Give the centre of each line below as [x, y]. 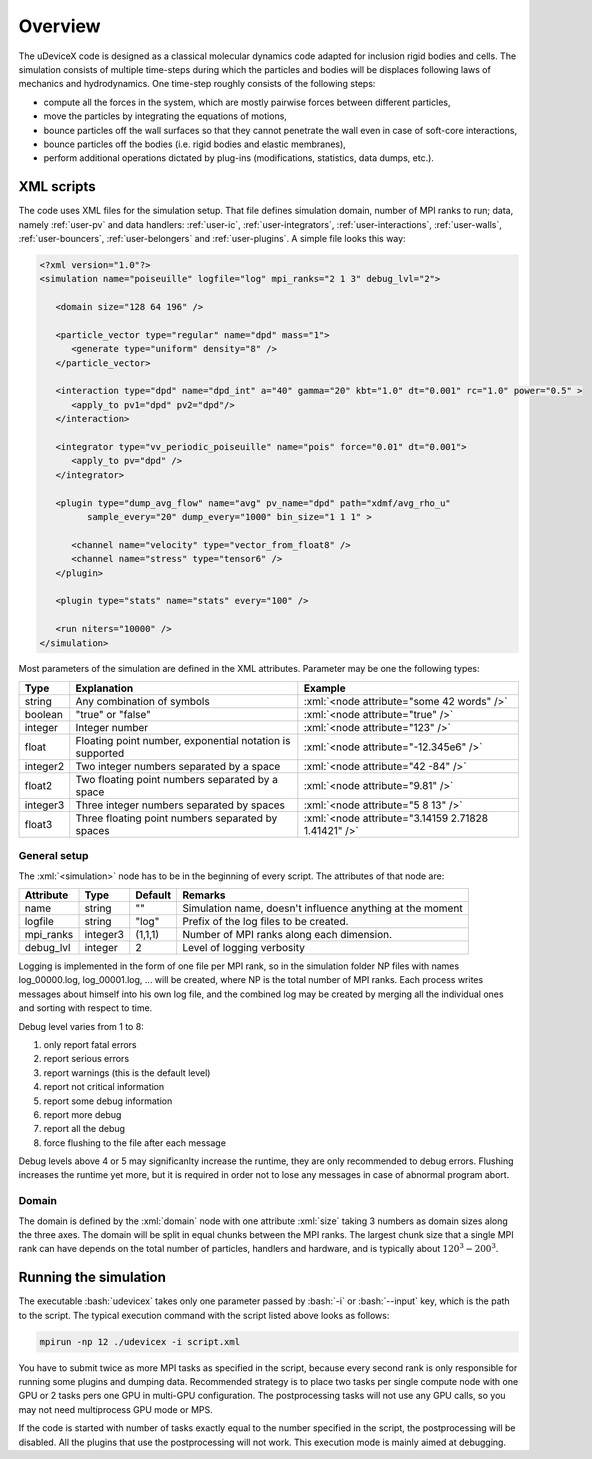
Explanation [104, 688]
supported [100, 753]
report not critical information [104, 1087]
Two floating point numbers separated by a [177, 779]
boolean [44, 714]
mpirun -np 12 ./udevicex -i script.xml [139, 1341]
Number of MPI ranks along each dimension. [287, 935]
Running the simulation [92, 1277]
